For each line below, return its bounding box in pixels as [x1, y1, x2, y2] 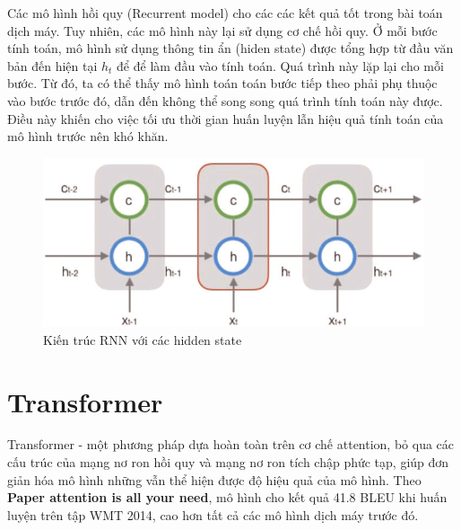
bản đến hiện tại [7, 56, 98, 75]
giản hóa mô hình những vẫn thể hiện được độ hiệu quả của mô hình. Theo [7, 470, 422, 489]
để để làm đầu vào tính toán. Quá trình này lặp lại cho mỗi [117, 56, 444, 75]
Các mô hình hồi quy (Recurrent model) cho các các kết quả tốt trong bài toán [7, 4, 443, 22]
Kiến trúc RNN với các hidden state [43, 330, 242, 349]
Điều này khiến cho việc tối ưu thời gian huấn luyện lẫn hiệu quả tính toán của [7, 109, 444, 128]
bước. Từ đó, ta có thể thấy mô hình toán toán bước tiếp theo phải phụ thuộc [7, 74, 438, 93]
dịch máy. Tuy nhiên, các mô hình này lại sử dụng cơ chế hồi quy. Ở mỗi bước [7, 21, 438, 40]
